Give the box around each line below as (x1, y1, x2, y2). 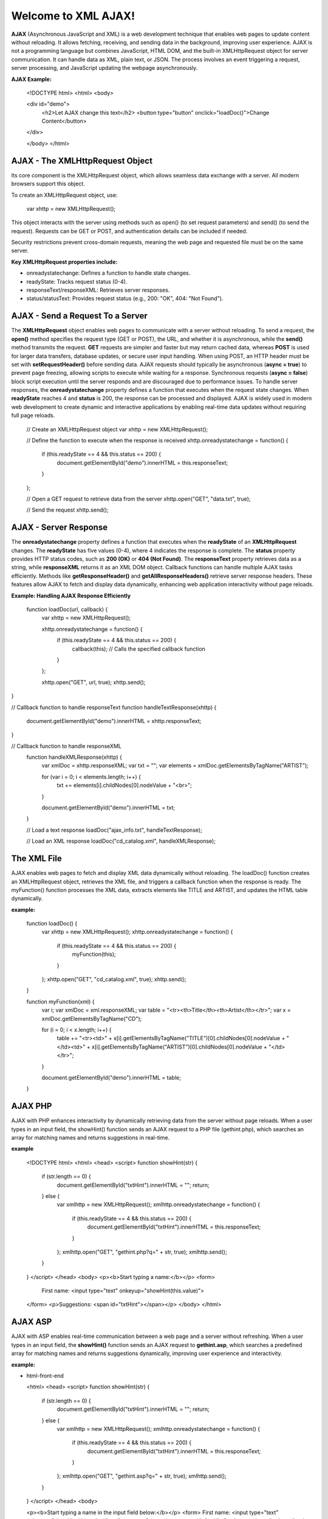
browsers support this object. (11, 180, 85, 188)
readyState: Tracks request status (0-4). (26, 278, 128, 285)
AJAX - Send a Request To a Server (11, 310, 148, 321)
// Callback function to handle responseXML (11, 742, 121, 750)
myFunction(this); (72, 951, 117, 958)
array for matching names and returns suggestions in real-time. (11, 1134, 170, 1142)
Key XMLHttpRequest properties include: (11, 258, 118, 266)
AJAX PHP (11, 1101, 52, 1111)
